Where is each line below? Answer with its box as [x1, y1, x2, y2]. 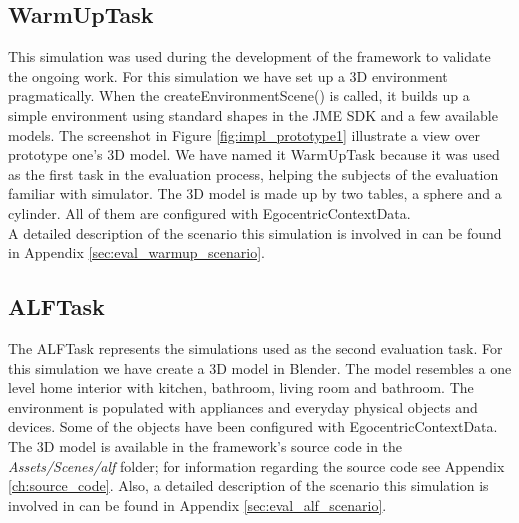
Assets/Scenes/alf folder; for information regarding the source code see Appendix [8, 455, 505, 476]
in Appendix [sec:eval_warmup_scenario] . [8, 242, 265, 263]
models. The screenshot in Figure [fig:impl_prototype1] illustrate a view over [8, 124, 481, 145]
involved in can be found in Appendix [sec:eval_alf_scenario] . [8, 494, 387, 515]
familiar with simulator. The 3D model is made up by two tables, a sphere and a [8, 183, 502, 204]
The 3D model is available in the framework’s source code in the [8, 435, 403, 456]
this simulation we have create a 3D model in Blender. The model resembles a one [8, 357, 512, 378]
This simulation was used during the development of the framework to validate [8, 46, 491, 67]
